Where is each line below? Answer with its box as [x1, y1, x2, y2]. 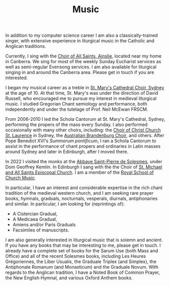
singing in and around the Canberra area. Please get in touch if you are [5, 69, 155, 75]
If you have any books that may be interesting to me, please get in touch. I [5, 242, 161, 248]
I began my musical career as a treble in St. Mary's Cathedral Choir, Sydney [5, 85, 164, 91]
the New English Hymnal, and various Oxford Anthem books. [5, 275, 133, 281]
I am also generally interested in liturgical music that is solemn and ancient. [5, 237, 163, 243]
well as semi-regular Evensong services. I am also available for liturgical [5, 64, 157, 70]
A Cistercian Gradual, [12, 211, 58, 217]
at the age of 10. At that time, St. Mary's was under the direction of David [5, 90, 158, 96]
